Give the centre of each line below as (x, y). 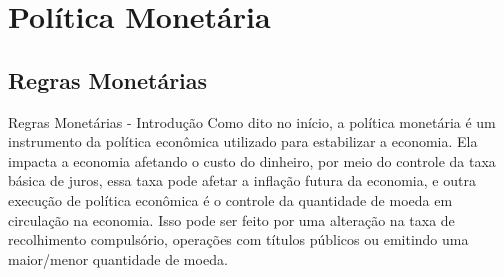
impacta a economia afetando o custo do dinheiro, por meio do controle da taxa (252, 160)
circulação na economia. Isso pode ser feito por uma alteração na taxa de (231, 219)
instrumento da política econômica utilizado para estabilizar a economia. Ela (243, 141)
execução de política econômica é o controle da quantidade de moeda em (230, 199)
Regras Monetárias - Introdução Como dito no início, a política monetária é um (252, 121)
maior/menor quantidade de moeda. (118, 258)
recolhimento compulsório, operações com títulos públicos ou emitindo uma (238, 239)
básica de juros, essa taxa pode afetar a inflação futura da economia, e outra (242, 180)
